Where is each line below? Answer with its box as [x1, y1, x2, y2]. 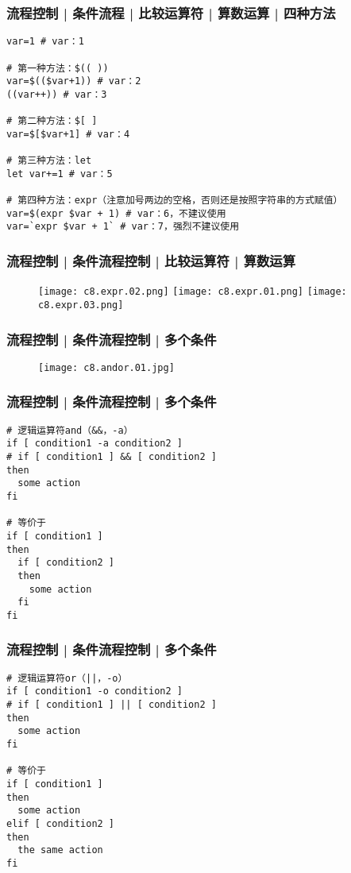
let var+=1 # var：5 [6, 168, 113, 180]
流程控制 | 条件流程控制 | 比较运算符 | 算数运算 [6, 250, 296, 270]
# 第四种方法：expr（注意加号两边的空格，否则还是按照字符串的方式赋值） [6, 195, 343, 207]
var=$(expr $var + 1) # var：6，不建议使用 [6, 207, 226, 219]
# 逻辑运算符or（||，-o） [6, 672, 128, 684]
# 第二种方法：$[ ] [6, 115, 98, 127]
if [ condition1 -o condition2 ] [6, 686, 183, 697]
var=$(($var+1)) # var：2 [6, 75, 141, 87]
